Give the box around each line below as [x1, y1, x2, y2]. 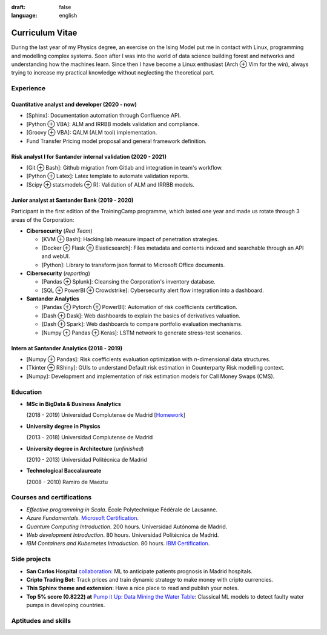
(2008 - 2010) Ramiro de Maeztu [26, 478, 108, 485]
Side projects [11, 555, 51, 564]
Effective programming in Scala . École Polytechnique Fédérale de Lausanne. [26, 506, 218, 513]
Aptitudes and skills [11, 616, 71, 625]
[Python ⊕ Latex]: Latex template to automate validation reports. [26, 173, 190, 180]
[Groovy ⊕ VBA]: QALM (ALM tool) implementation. [26, 129, 157, 136]
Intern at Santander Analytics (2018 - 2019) [11, 344, 123, 351]
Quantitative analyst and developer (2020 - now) [11, 101, 137, 108]
